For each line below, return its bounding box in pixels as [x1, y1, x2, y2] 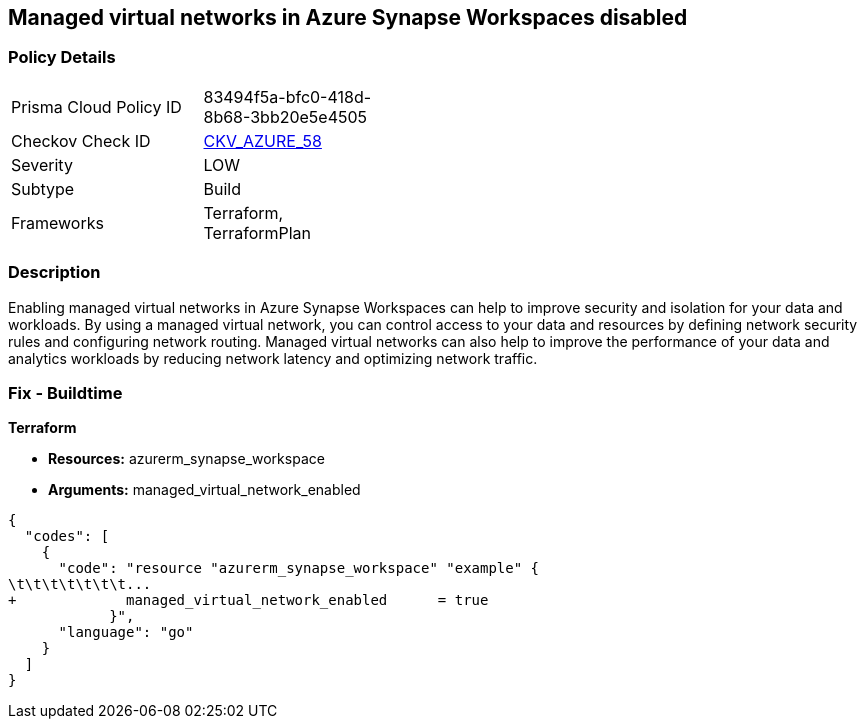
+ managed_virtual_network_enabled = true [8, 592, 489, 609]
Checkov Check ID [11, 130, 151, 151]
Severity [11, 154, 73, 175]
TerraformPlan [203, 222, 312, 243]
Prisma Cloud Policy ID [11, 96, 182, 117]
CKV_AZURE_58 [203, 130, 322, 151]
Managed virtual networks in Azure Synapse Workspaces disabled [8, 5, 688, 30]
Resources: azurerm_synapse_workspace [48, 450, 325, 468]
